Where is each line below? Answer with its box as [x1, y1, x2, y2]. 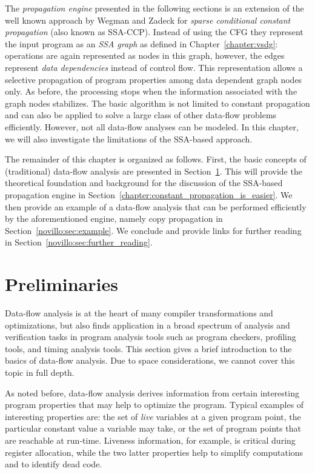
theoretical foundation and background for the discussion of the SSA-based [5, 176, 283, 189]
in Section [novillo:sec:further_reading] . [5, 236, 153, 249]
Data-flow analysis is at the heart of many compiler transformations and [5, 307, 273, 319]
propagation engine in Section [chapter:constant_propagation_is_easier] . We [5, 188, 293, 201]
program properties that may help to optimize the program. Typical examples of [5, 398, 304, 411]
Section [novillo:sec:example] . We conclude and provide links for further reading [5, 224, 302, 236]
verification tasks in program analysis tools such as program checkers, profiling [5, 330, 296, 343]
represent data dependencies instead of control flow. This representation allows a [5, 61, 303, 73]
